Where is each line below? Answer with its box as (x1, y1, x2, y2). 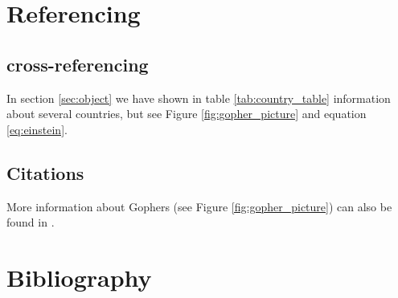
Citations (6, 160, 84, 185)
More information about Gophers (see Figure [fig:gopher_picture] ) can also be (6, 198, 392, 214)
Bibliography (6, 260, 152, 293)
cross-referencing (6, 51, 149, 76)
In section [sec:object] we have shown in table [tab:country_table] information (6, 89, 391, 106)
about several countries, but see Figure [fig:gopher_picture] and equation (6, 105, 367, 122)
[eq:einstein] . (6, 120, 68, 137)
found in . (6, 214, 55, 231)
